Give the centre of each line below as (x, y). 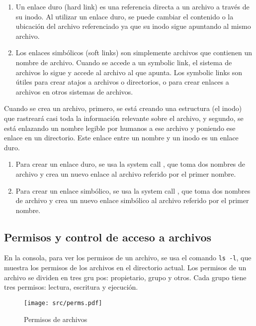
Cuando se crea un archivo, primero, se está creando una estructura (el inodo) (123, 108)
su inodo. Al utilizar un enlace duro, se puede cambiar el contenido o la (125, 16)
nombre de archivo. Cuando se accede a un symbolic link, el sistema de (124, 62)
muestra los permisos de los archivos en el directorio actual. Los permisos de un (125, 268)
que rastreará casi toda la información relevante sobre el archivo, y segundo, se (124, 118)
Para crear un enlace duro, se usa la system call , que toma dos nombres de (130, 164)
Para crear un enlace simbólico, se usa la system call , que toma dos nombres (133, 190)
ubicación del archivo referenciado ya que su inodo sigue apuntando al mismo (133, 26)
